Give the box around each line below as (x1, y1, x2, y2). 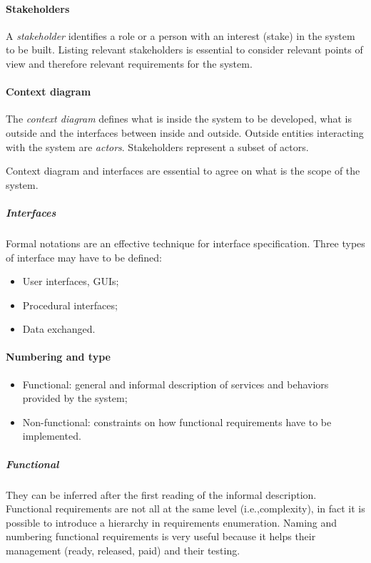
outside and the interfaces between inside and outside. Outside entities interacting (6, 125, 364, 140)
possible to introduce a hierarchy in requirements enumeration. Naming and (6, 515, 337, 530)
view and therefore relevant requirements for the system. (6, 56, 253, 71)
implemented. (22, 428, 81, 443)
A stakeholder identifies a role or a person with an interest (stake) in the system (6, 28, 355, 43)
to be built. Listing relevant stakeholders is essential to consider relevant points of (6, 42, 363, 57)
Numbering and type (6, 349, 111, 364)
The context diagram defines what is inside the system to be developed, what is (6, 111, 352, 126)
